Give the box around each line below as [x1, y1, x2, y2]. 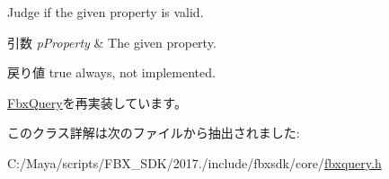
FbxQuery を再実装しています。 [7, 93, 187, 112]
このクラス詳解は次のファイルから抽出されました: [7, 123, 300, 142]
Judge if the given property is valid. [7, 3, 204, 21]
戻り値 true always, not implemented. [7, 63, 216, 82]
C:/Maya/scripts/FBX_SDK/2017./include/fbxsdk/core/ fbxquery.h [7, 153, 382, 172]
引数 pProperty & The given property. [7, 32, 217, 51]
